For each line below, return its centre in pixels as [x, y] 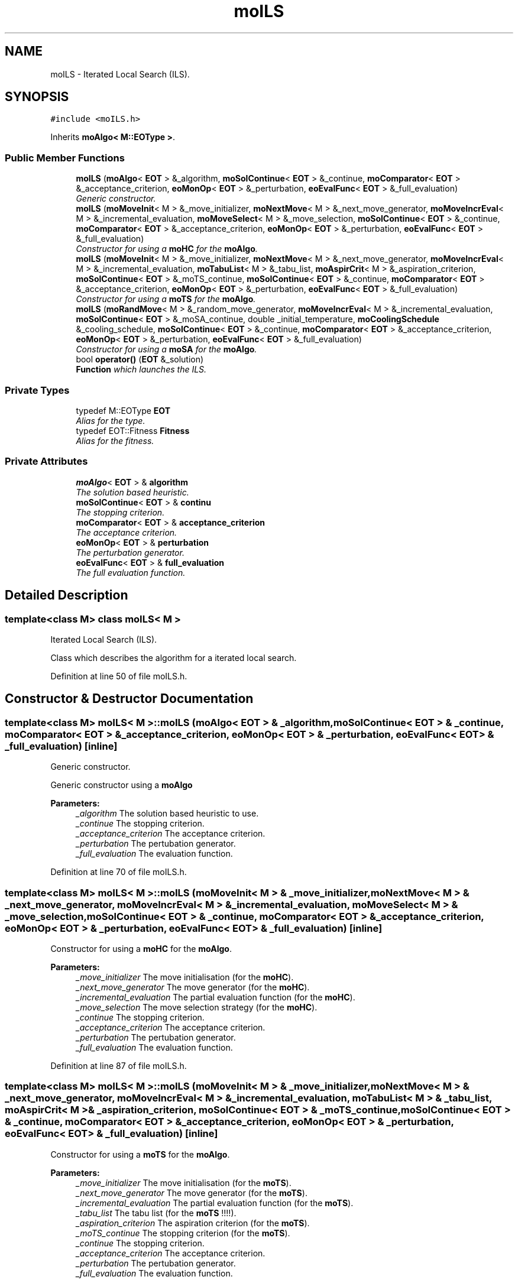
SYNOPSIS [37, 97]
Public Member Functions [65, 158]
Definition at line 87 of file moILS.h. [119, 1065]
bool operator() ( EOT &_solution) [140, 359]
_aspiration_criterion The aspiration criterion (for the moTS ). [193, 1223]
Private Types [37, 390]
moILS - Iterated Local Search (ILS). [120, 74]
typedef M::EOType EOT [123, 410]
